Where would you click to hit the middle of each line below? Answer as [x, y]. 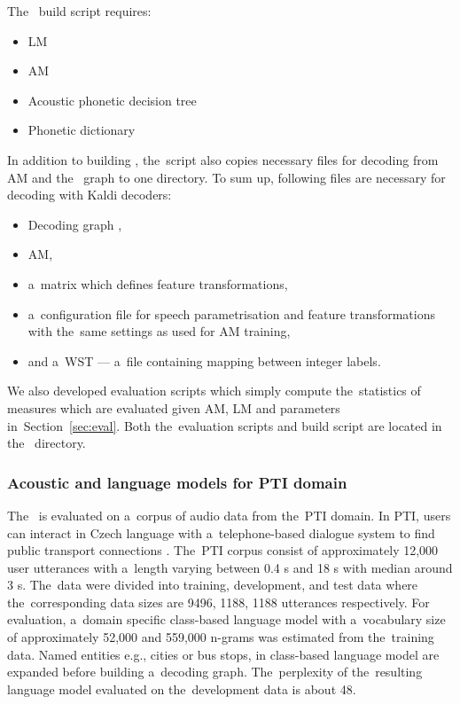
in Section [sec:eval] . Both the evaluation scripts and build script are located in [225, 425]
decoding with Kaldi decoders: [90, 195]
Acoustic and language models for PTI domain [177, 482]
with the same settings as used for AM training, [159, 331]
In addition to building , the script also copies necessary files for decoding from [223, 159]
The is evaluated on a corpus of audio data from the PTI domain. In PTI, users [229, 515]
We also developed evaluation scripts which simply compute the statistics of [214, 391]
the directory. [47, 443]
